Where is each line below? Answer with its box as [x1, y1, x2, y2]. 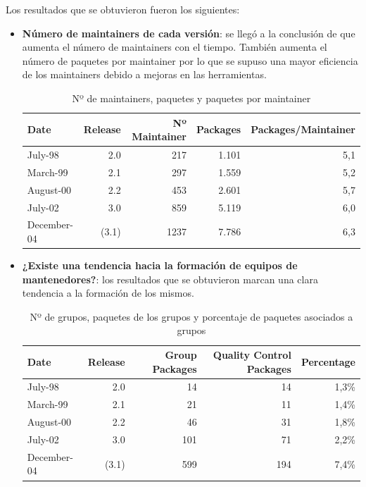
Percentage [301, 354, 355, 369]
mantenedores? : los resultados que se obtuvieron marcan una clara [22, 271, 318, 286]
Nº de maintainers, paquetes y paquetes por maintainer [72, 90, 311, 105]
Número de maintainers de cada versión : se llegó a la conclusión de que [22, 25, 355, 40]
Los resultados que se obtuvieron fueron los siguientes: [6, 2, 240, 16]
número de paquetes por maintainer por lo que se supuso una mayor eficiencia [22, 53, 358, 68]
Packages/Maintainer [251, 122, 355, 137]
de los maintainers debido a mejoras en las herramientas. [22, 67, 267, 82]
